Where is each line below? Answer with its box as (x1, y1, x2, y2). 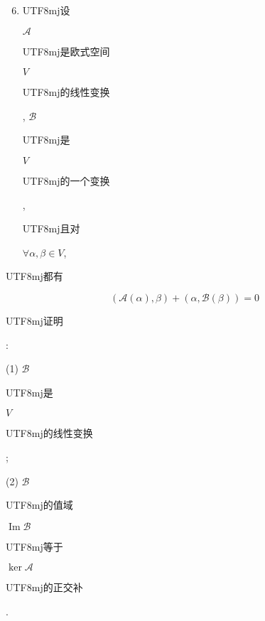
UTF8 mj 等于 (6, 539, 63, 553)
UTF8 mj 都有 (6, 269, 63, 283)
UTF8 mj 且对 (22, 221, 80, 236)
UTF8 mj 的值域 (6, 497, 73, 512)
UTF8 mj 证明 (6, 313, 63, 328)
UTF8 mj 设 (22, 3, 70, 17)
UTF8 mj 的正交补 (6, 580, 83, 595)
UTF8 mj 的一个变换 (22, 173, 110, 188)
